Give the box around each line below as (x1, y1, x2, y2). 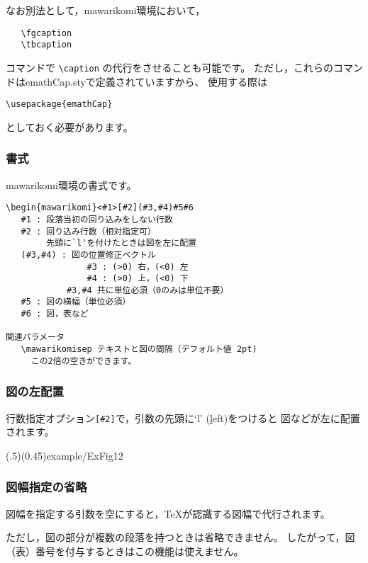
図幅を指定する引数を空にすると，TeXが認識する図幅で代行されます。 (6, 506, 330, 521)
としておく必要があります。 (6, 119, 133, 134)
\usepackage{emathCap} (6, 99, 113, 110)
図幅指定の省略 (6, 478, 87, 496)
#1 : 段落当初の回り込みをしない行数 (21, 214, 173, 224)
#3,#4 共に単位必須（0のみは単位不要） (66, 285, 229, 295)
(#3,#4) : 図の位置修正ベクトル (21, 249, 156, 260)
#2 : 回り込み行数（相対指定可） (21, 226, 156, 237)
